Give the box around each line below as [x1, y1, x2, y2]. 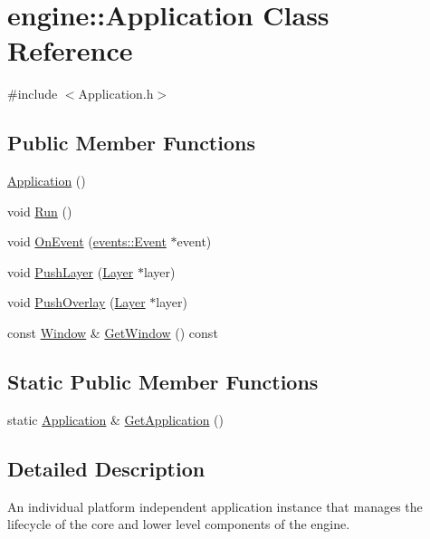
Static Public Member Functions [7, 368, 319, 396]
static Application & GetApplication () [7, 409, 225, 428]
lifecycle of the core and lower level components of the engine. [7, 515, 350, 534]
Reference [7, 32, 133, 69]
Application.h [78, 84, 154, 103]
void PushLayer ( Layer [7, 262, 134, 281]
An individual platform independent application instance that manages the [7, 496, 423, 515]
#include [7, 84, 58, 103]
